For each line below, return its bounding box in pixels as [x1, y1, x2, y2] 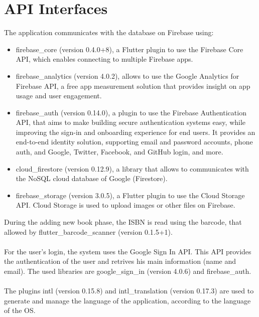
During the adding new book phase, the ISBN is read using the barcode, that [4, 217, 242, 227]
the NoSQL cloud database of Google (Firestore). [16, 173, 168, 184]
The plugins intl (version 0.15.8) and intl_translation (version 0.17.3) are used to [4, 285, 254, 296]
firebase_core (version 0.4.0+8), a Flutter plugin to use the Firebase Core [16, 44, 243, 54]
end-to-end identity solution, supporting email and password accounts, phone [16, 136, 253, 147]
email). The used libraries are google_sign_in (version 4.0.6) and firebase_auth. [4, 266, 251, 276]
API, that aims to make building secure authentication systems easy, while [16, 117, 246, 127]
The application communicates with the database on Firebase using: [4, 27, 214, 38]
